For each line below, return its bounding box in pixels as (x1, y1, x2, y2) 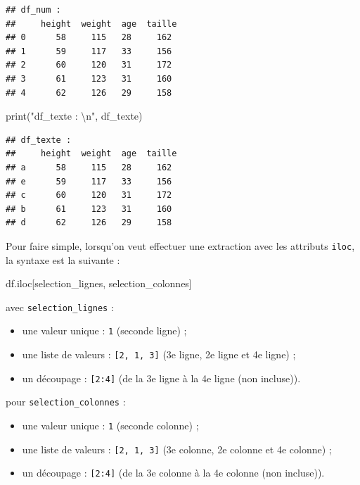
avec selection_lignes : (6, 299, 114, 314)
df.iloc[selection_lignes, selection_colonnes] (6, 276, 192, 291)
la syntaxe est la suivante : (6, 252, 120, 267)
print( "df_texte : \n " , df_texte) (6, 108, 143, 123)
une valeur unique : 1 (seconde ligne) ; (22, 323, 187, 338)
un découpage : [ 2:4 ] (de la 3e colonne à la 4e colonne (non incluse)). (22, 465, 325, 480)
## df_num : (6, 5, 61, 15)
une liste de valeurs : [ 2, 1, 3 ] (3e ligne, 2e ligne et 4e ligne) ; (22, 347, 296, 362)
